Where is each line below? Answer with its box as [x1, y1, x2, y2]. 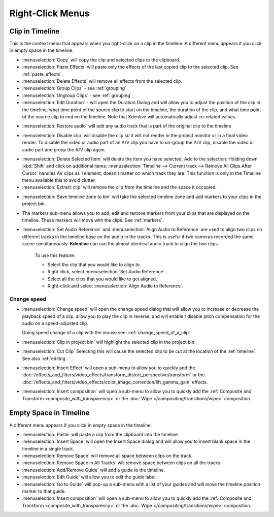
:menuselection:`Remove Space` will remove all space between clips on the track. [22, 453, 193, 459]
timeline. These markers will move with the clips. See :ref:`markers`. [22, 217, 164, 223]
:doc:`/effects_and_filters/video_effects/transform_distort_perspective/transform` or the [22, 372, 205, 378]
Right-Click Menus [9, 8, 90, 19]
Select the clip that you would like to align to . [47, 262, 142, 268]
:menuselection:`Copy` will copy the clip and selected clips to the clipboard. [22, 56, 181, 63]
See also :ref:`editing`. [22, 356, 68, 362]
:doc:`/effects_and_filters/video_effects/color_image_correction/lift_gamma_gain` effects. [22, 379, 208, 385]
